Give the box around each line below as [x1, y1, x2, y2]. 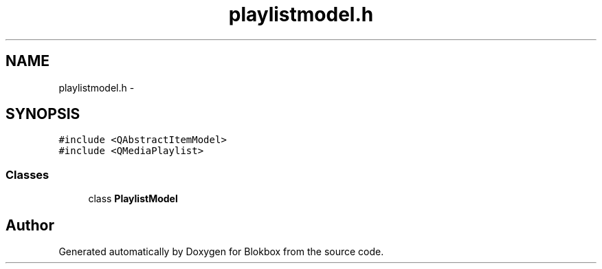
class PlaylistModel [88, 193, 178, 205]
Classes [5, 167, 49, 182]
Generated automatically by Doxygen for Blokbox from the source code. [58, 246, 384, 258]
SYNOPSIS [5, 105, 80, 123]
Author [5, 216, 54, 234]
